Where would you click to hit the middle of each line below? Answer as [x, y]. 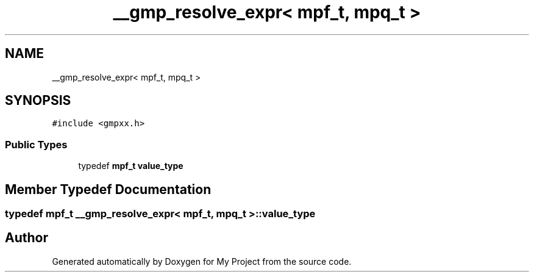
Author [27, 238]
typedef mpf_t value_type [131, 166]
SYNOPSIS [38, 101]
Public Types [36, 144]
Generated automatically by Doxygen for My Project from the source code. [202, 261]
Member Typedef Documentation [108, 189]
